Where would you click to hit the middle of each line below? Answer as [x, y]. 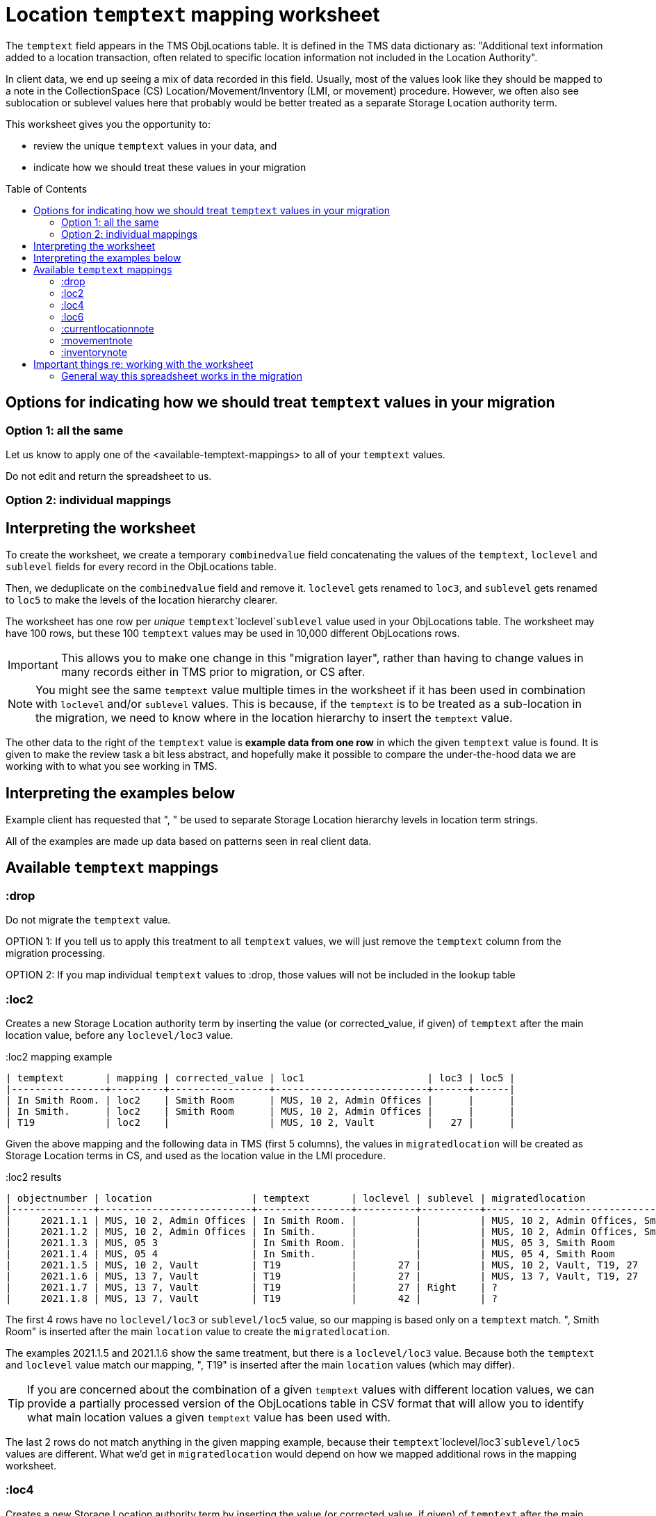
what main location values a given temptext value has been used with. [209, 1417]
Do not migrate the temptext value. [88, 920]
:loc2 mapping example [59, 1057]
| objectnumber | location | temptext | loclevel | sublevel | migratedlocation [296, 1198]
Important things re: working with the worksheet [143, 364]
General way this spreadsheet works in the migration [182, 376]
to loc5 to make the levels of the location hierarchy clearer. [142, 600]
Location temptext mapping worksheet [193, 15]
